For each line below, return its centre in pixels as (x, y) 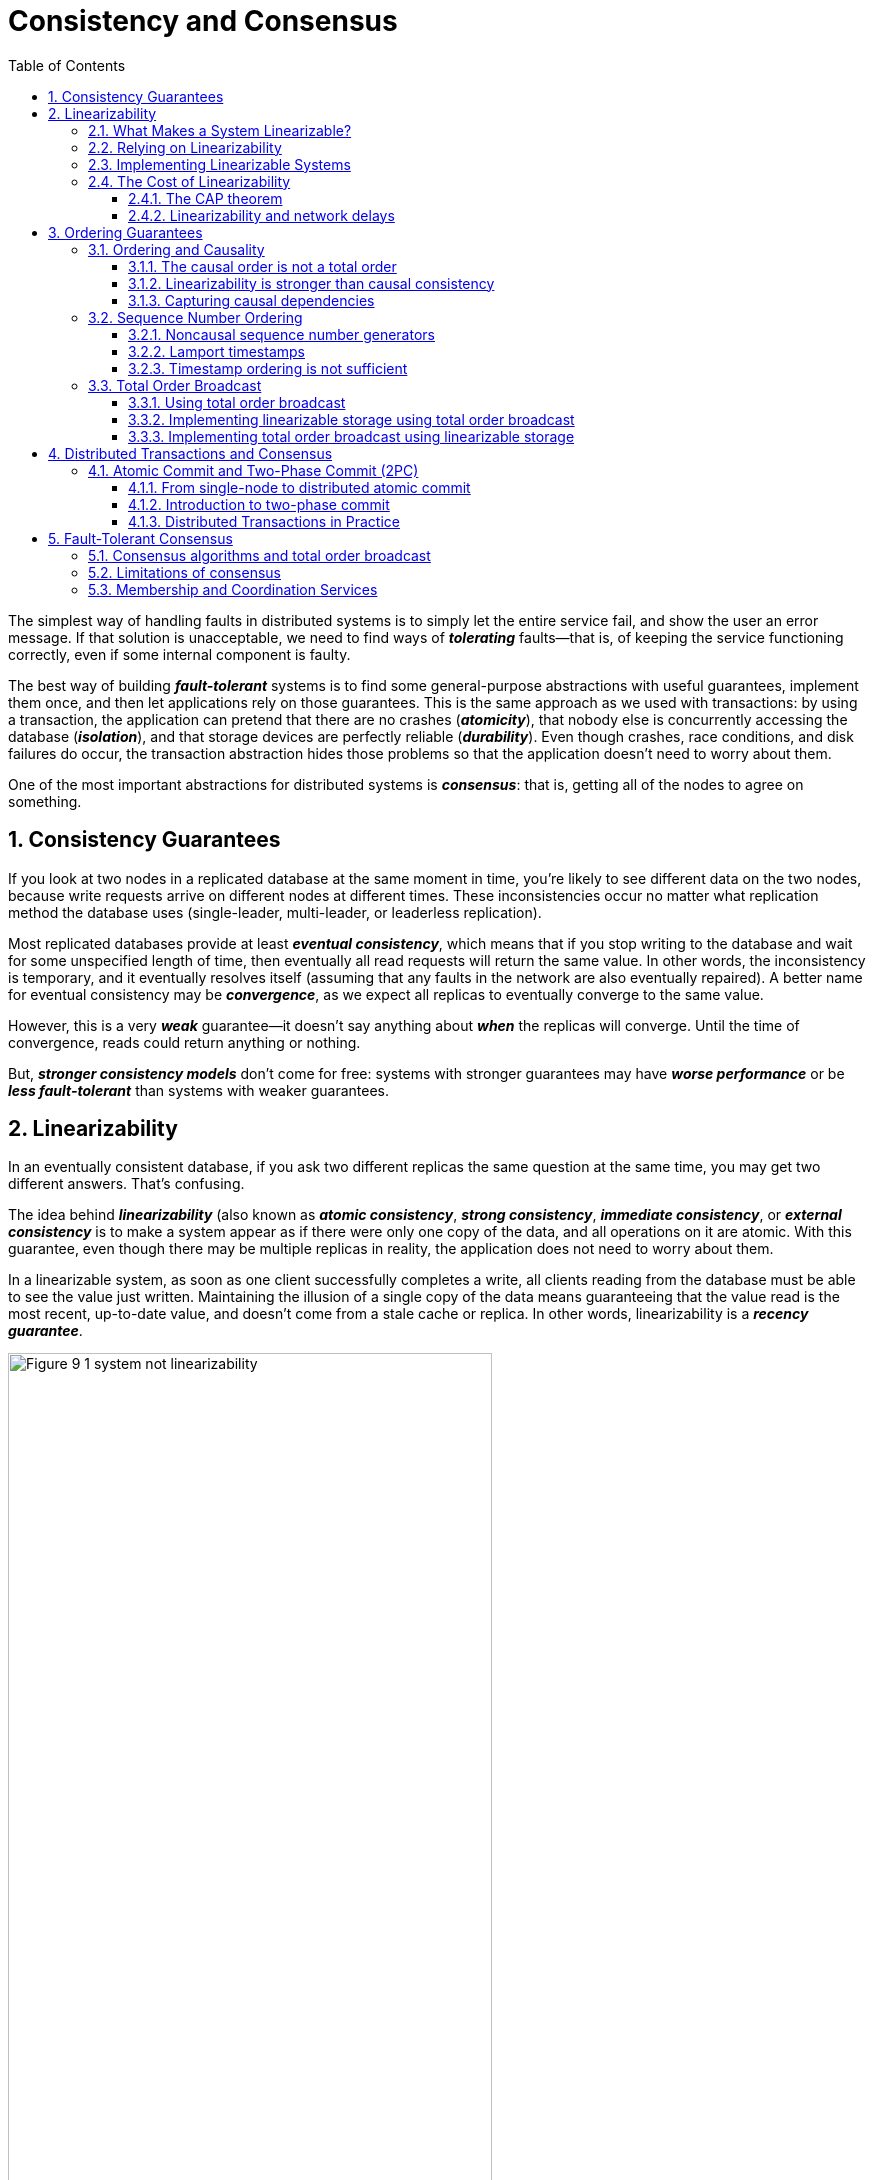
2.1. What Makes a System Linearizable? (220, 130)
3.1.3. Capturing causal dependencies (251, 300)
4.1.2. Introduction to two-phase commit (259, 504)
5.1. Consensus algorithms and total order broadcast (259, 555)
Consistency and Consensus (203, 21)
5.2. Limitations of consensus (184, 572)
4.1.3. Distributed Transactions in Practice (264, 521)
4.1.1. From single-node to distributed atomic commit (299, 487)
